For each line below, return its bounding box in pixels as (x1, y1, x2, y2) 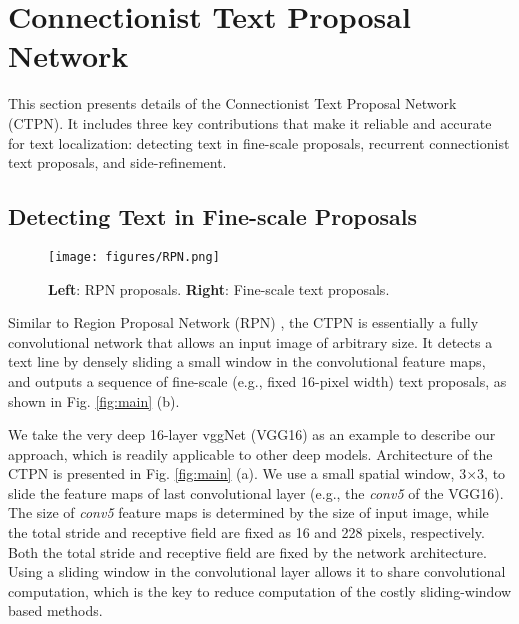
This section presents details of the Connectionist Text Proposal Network (8, 93, 457, 114)
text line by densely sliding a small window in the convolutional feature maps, (8, 351, 486, 372)
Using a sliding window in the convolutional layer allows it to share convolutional (8, 561, 506, 582)
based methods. (8, 600, 103, 621)
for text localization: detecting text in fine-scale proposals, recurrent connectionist (8, 132, 510, 153)
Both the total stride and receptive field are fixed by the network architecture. (8, 541, 487, 562)
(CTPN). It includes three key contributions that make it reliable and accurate (8, 112, 492, 133)
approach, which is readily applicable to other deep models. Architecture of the (8, 443, 493, 464)
